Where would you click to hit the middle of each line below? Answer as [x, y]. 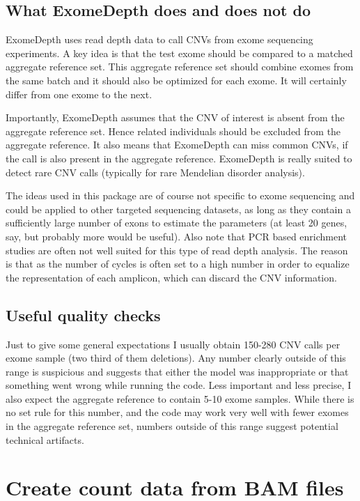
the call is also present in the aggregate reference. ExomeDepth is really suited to [179, 158]
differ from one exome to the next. [79, 94]
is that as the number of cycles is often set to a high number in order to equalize [178, 264]
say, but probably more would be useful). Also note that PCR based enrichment [177, 236]
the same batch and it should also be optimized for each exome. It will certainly [176, 80]
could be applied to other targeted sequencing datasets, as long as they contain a [178, 209]
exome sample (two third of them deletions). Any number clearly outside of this [176, 358]
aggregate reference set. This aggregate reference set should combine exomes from [180, 67]
